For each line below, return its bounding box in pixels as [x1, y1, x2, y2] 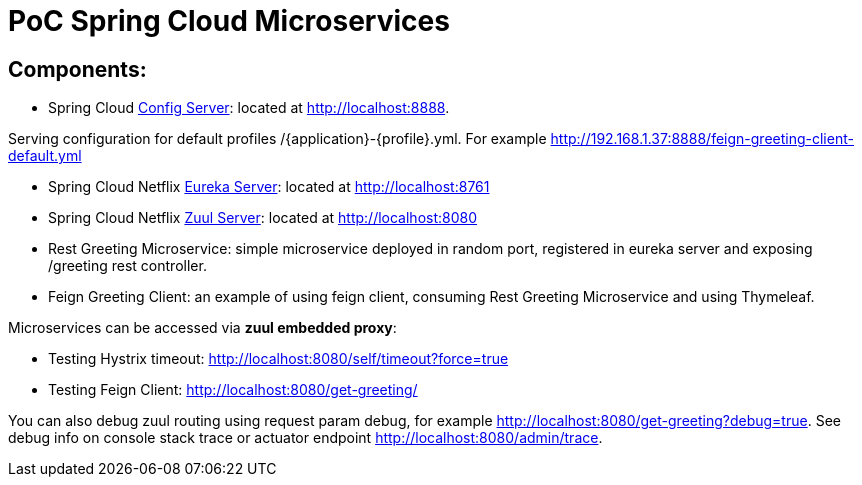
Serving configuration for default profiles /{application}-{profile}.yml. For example [8, 130, 547, 148]
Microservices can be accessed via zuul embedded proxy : [8, 319, 397, 337]
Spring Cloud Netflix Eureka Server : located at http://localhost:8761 [48, 178, 490, 196]
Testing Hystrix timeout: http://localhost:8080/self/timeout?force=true [48, 350, 509, 368]
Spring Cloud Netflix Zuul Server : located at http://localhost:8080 [48, 209, 478, 227]
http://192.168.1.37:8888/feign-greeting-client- [550, 130, 854, 148]
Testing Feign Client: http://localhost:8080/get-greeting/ [48, 381, 418, 399]
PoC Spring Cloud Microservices [8, 4, 450, 38]
